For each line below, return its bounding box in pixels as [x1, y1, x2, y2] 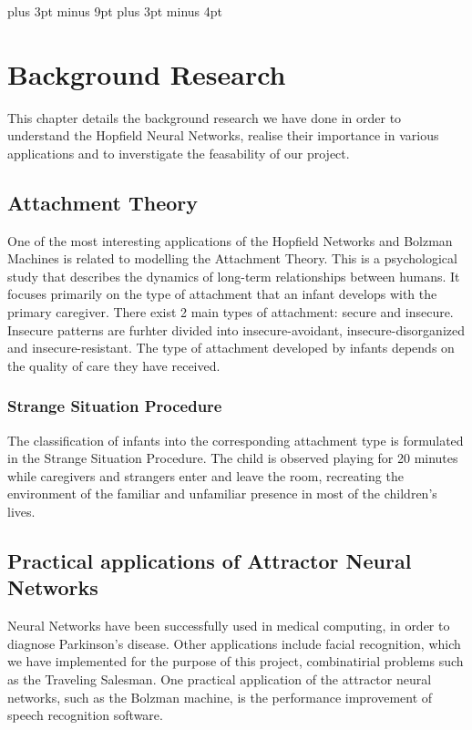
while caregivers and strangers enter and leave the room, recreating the [7, 466, 404, 485]
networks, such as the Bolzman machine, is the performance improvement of [7, 687, 433, 706]
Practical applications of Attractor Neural [7, 547, 412, 575]
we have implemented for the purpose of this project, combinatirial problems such [7, 652, 464, 671]
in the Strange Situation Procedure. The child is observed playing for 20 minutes [7, 448, 458, 468]
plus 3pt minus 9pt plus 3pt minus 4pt [7, 2, 222, 20]
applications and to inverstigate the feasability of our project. [7, 143, 350, 162]
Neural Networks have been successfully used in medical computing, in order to [7, 616, 450, 635]
